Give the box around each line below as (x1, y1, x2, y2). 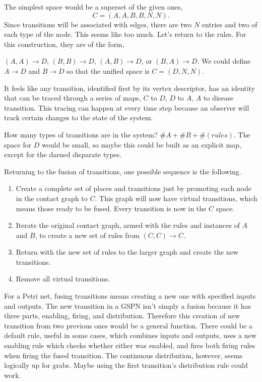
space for (4, 139, 32, 150)
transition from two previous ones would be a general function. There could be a (4, 320, 252, 330)
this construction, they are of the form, (4, 38, 124, 49)
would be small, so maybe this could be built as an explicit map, (42, 139, 241, 150)
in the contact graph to (16, 193, 88, 203)
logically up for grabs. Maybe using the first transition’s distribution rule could (4, 360, 248, 370)
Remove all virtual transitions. (16, 273, 110, 284)
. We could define (197, 56, 251, 66)
